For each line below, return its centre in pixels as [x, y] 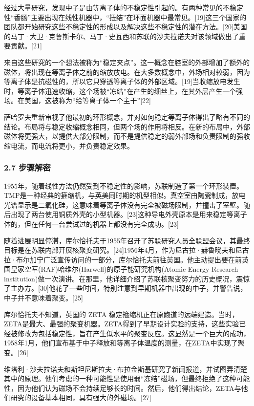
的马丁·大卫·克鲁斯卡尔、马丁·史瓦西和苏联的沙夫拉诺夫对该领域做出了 [121, 36]
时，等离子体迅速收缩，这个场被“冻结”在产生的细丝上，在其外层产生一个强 [124, 91]
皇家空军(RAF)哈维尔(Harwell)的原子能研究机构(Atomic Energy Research [124, 269]
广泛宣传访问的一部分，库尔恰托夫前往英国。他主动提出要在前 [142, 259]
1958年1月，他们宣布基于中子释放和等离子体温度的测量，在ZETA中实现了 [121, 343]
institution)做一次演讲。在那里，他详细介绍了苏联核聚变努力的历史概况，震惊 [127, 278]
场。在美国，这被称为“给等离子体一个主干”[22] [77, 100]
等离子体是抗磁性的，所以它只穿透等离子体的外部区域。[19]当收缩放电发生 [122, 81]
